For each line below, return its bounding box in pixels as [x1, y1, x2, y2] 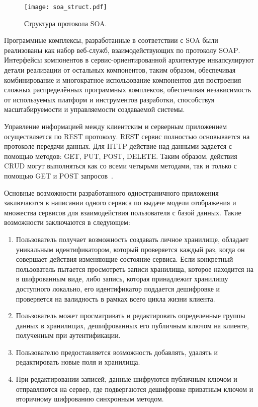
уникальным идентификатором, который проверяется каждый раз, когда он [16, 244, 245, 254]
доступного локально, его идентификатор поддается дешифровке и [16, 283, 220, 294]
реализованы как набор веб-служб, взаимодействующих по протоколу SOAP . [4, 44, 240, 55]
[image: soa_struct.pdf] [24, 4, 107, 11]
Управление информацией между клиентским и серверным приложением [4, 121, 227, 131]
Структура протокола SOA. [24, 18, 107, 28]
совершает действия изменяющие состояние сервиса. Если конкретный [16, 254, 233, 264]
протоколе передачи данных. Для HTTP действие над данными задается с [4, 141, 232, 151]
